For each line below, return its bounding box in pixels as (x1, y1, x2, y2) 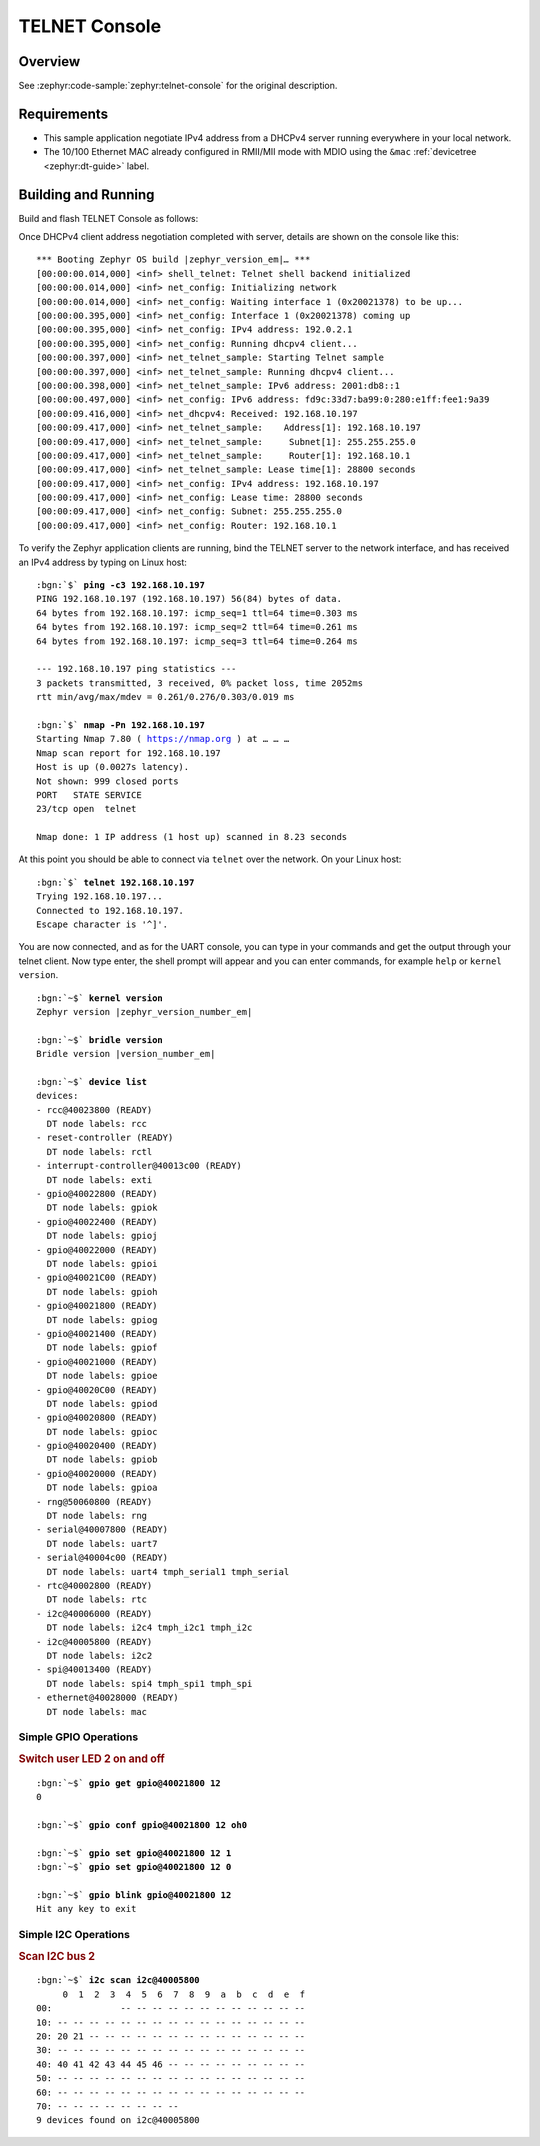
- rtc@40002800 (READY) (36, 1580, 153, 1591)
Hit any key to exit (36, 1903, 137, 1915)
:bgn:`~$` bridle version (36, 1034, 164, 1045)
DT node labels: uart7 (46, 1538, 158, 1549)
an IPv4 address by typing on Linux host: (18, 556, 187, 568)
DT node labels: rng (46, 1510, 148, 1522)
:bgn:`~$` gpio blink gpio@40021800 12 (36, 1889, 232, 1900)
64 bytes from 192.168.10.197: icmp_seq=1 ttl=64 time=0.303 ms (36, 607, 359, 619)
